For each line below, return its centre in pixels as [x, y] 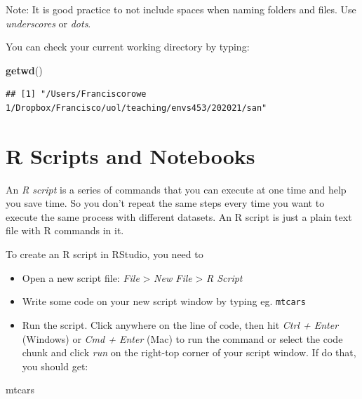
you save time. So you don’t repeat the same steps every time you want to [165, 203]
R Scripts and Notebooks [130, 155]
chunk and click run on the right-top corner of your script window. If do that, [189, 352]
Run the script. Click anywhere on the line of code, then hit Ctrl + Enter [180, 324]
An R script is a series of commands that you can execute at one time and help [176, 189]
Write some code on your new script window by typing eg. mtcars [164, 301]
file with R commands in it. [65, 230]
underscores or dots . [48, 23]
